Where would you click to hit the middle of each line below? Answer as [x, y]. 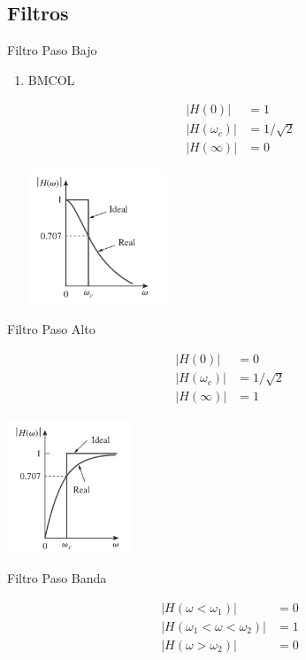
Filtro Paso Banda [57, 578]
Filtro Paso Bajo [52, 50]
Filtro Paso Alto [51, 329]
